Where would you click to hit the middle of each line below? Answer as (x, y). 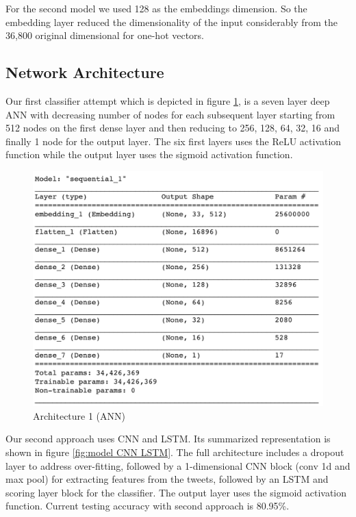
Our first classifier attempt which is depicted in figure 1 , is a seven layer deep (168, 100)
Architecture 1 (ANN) (79, 415)
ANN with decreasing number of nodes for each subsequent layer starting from (170, 114)
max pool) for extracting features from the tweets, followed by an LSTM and (167, 479)
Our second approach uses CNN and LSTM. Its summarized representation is (168, 439)
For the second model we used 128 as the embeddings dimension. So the (156, 8)
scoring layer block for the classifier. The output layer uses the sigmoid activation (176, 492)
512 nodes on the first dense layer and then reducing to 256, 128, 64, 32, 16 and (173, 128)
